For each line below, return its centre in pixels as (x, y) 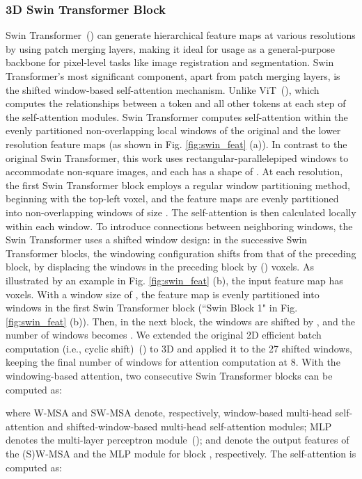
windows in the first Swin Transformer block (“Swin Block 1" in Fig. (152, 308)
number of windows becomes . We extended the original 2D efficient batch (164, 335)
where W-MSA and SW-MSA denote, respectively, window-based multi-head (169, 413)
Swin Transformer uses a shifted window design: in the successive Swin (157, 239)
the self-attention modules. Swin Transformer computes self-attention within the (177, 116)
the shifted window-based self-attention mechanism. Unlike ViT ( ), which (163, 89)
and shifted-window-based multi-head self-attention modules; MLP (190, 426)
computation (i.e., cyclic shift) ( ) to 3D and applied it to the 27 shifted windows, (179, 348)
